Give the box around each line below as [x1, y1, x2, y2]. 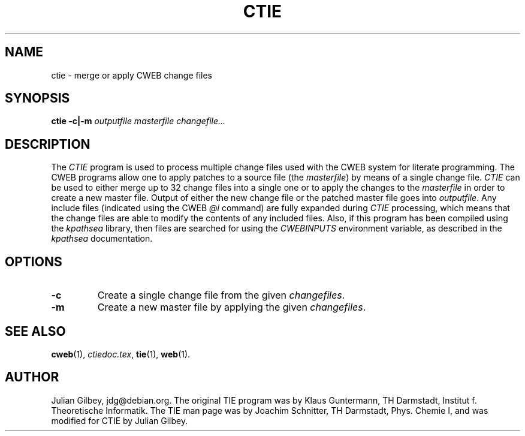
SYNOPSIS [5, 91, 70, 106]
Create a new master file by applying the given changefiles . [97, 301, 366, 314]
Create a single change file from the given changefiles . [97, 289, 345, 302]
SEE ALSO [5, 323, 66, 339]
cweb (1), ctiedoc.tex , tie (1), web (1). [51, 348, 191, 359]
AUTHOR [5, 369, 59, 385]
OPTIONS [5, 254, 62, 269]
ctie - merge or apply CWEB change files [51, 70, 213, 80]
